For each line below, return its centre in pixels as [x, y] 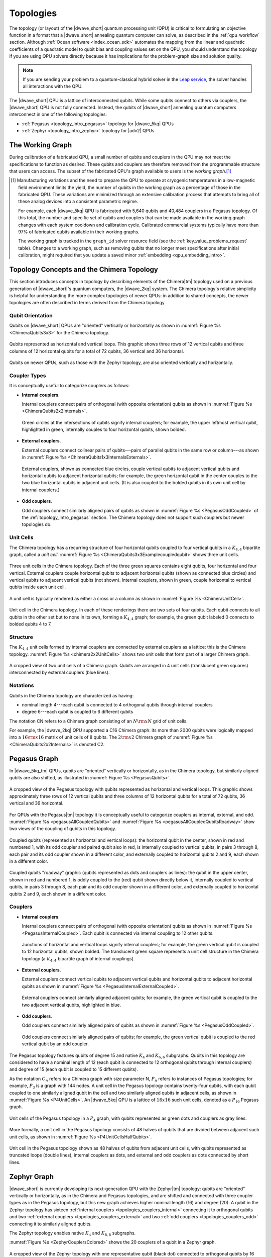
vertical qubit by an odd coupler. [55, 1044]
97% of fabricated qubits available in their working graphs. [79, 232]
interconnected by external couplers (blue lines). [59, 672]
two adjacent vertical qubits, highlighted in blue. [72, 1005]
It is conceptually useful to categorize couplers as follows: [70, 386]
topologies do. [37, 524]
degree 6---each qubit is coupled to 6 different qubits [77, 712]
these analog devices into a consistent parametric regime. [78, 202]
